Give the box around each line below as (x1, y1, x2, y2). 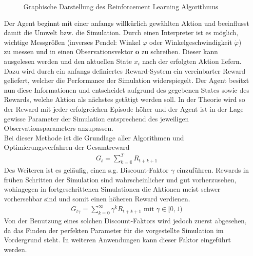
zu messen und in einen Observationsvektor (4, 46, 133, 57)
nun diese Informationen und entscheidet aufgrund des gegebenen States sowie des (4, 84, 249, 95)
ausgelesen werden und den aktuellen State (4, 56, 132, 66)
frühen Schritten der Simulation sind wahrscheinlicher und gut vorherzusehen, (4, 174, 236, 184)
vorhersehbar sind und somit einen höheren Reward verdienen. (4, 194, 190, 204)
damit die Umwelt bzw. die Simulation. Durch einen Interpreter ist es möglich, (4, 27, 238, 38)
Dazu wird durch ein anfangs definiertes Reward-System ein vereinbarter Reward (4, 65, 246, 76)
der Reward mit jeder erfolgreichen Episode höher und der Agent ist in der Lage (4, 103, 244, 114)
